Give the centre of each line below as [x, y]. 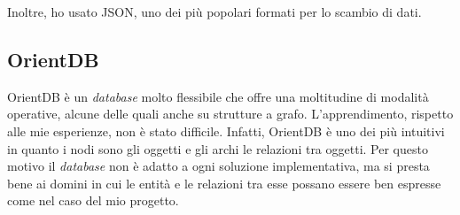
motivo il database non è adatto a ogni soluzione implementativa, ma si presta [218, 166]
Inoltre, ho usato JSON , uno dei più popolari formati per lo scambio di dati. [214, 12]
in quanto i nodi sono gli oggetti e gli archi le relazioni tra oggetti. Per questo [218, 148]
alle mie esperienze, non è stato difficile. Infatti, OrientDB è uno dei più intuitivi [226, 131]
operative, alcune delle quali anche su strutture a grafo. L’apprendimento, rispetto [230, 114]
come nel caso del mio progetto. [93, 200]
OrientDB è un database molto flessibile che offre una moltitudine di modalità [218, 96]
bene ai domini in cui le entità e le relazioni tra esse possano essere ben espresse [224, 183]
